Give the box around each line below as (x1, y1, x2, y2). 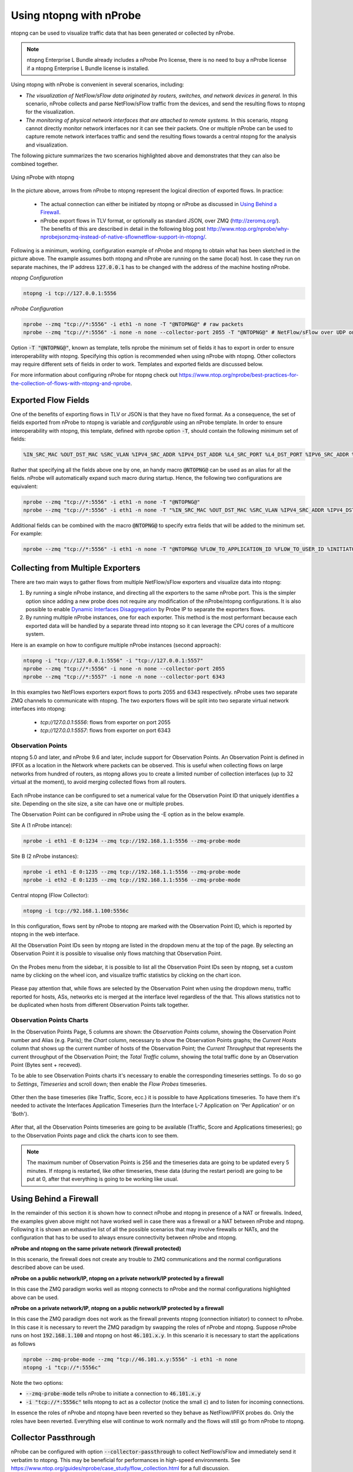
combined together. (11, 160, 59, 167)
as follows (11, 1340, 36, 1347)
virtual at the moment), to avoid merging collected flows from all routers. (11, 778, 187, 785)
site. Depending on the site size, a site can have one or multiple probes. (11, 800, 185, 807)
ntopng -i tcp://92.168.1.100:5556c (23, 907, 129, 914)
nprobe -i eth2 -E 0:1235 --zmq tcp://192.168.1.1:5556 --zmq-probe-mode (23, 877, 241, 883)
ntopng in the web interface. (11, 931, 79, 938)
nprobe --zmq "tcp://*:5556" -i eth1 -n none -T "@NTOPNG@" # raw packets (23, 321, 244, 327)
